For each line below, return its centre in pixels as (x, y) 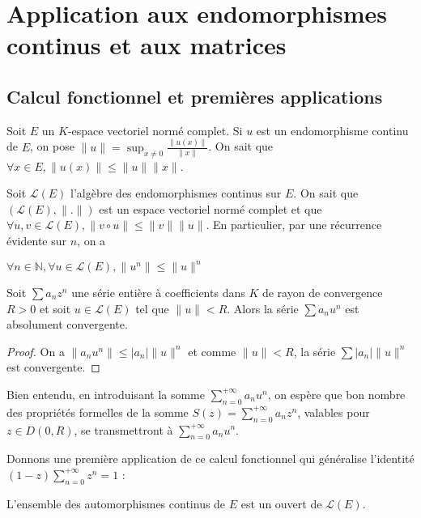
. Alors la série (263, 308)
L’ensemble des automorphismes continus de (116, 503)
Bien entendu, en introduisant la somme (106, 394)
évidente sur (37, 240)
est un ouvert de (281, 503)
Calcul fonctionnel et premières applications (195, 96)
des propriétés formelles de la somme (98, 412)
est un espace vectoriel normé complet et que (210, 208)
